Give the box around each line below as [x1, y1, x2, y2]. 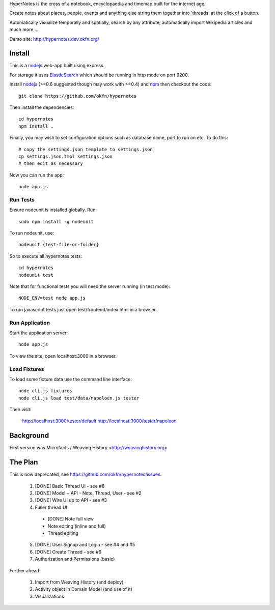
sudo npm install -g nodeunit [18, 219, 94, 224]
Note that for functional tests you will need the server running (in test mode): [9, 283, 171, 289]
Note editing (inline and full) [47, 523, 106, 529]
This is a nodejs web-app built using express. [9, 63, 105, 69]
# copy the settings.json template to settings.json [18, 147, 153, 152]
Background [9, 431, 49, 440]
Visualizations [35, 593, 64, 599]
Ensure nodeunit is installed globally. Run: [9, 207, 97, 213]
